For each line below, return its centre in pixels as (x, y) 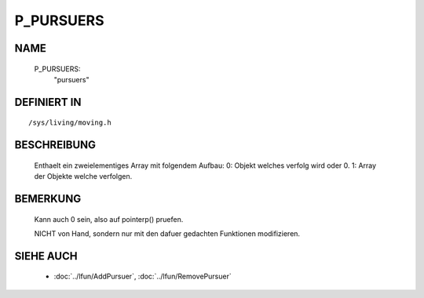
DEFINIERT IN (48, 102)
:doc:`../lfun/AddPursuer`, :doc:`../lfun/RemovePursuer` (143, 276)
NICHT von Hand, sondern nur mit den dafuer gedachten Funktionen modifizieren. (167, 233)
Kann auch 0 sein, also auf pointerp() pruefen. (109, 219)
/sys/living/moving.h (70, 123)
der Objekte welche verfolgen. (83, 176)
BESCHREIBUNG (55, 145)
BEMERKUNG (48, 199)
